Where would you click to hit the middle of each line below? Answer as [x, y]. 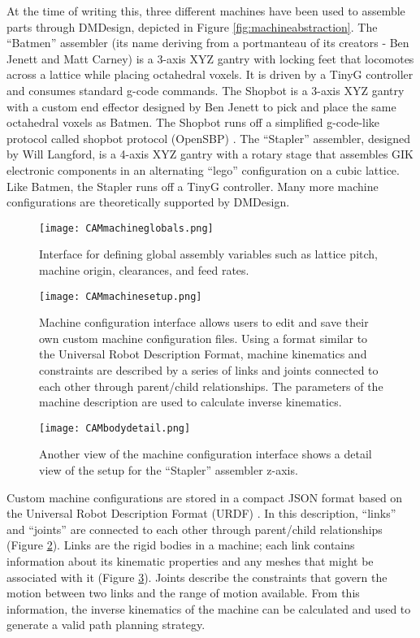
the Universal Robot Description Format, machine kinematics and [203, 354]
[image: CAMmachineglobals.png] [126, 228]
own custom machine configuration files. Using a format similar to [204, 338]
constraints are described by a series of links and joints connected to [209, 370]
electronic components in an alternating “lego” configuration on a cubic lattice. [203, 169]
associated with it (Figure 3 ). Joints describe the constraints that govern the [197, 577]
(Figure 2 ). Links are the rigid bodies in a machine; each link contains [181, 545]
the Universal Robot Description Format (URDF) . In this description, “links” [201, 513]
